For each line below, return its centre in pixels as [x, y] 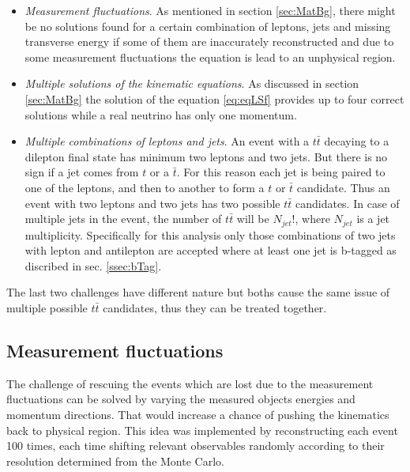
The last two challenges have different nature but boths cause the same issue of [198, 292]
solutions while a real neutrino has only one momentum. [161, 114]
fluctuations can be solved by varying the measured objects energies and [181, 399]
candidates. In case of [347, 203]
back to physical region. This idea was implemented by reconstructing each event [202, 430]
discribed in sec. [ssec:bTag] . [93, 265]
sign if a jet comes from [82, 172]
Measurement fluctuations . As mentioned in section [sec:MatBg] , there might [210, 10]
